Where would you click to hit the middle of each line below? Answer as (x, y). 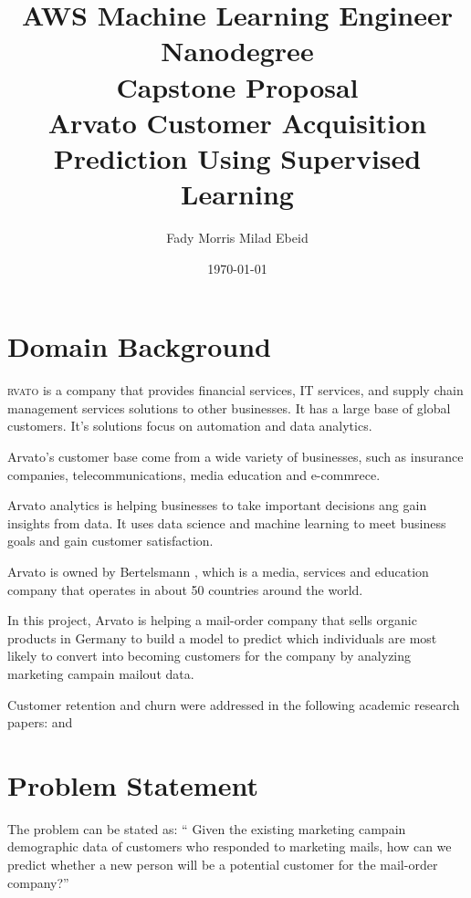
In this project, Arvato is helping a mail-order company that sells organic (212, 620)
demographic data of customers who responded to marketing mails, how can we (230, 846)
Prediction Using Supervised (237, 157)
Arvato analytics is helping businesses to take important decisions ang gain (217, 505)
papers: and (40, 722)
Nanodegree (237, 51)
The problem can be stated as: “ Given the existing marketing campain (207, 828)
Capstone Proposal (237, 86)
